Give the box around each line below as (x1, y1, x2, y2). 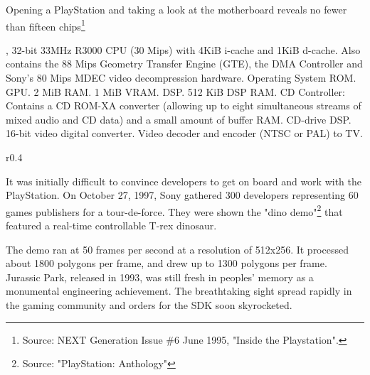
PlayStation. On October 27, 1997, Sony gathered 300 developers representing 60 (6, 187, 359, 202)
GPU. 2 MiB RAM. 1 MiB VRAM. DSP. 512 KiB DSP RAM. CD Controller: (6, 84, 345, 99)
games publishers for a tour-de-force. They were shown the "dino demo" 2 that (6, 202, 343, 219)
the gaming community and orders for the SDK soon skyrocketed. (6, 298, 292, 312)
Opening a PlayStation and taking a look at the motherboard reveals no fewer (6, 2, 347, 16)
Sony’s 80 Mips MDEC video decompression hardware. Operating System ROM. (6, 70, 356, 85)
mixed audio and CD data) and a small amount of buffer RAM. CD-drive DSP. (6, 112, 351, 126)
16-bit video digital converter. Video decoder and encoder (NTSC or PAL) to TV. (6, 126, 363, 141)
